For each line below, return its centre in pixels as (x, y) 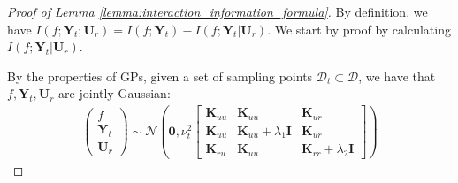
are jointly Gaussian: (114, 93)
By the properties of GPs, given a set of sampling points (160, 76)
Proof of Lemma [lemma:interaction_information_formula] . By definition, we (218, 11)
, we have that (397, 76)
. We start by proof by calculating (359, 29)
